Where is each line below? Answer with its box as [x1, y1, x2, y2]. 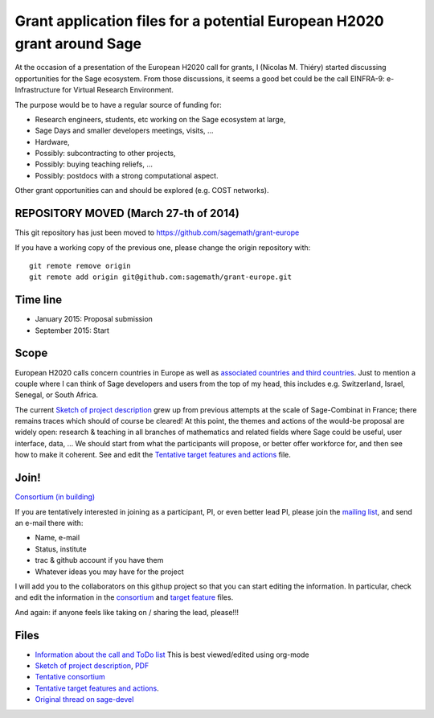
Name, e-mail [35, 533, 80, 543]
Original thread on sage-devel [35, 695, 134, 704]
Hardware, [35, 137, 70, 146]
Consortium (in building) [14, 492, 96, 502]
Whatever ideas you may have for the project [35, 567, 184, 576]
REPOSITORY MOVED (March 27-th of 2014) [14, 207, 240, 220]
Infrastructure [14, 85, 60, 95]
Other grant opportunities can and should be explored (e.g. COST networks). [14, 186, 269, 195]
